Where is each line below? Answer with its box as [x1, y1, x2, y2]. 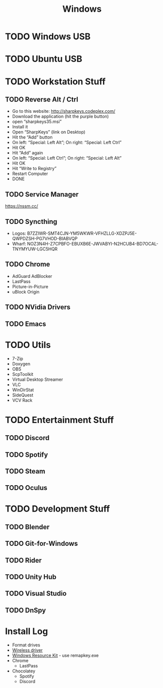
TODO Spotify [5, 450, 48, 459]
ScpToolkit [12, 371, 34, 377]
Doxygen [12, 361, 31, 367]
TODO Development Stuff [5, 503, 110, 515]
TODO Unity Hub [5, 573, 57, 581]
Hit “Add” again [12, 150, 43, 156]
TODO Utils [5, 339, 51, 350]
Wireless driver [12, 647, 43, 653]
